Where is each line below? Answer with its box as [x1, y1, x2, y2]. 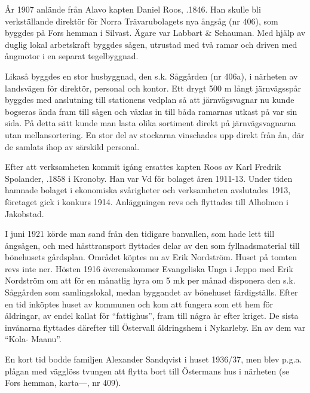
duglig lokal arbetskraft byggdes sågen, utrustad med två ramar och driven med [5, 38, 297, 50]
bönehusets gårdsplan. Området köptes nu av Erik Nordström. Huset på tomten [5, 251, 297, 263]
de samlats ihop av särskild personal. [5, 140, 140, 153]
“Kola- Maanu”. [5, 333, 62, 345]
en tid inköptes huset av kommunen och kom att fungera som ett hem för [5, 297, 274, 310]
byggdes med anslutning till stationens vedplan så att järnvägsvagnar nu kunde [5, 93, 294, 106]
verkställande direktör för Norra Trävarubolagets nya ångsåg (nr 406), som [5, 14, 278, 27]
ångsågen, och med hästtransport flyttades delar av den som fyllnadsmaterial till [5, 239, 300, 251]
